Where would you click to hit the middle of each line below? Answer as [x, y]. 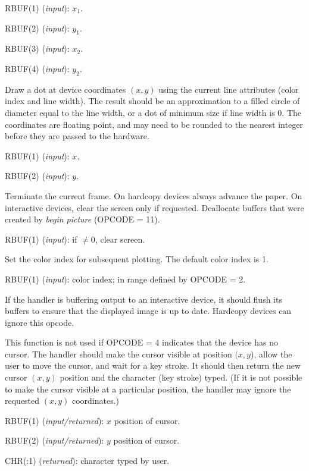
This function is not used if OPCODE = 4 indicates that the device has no [142, 342]
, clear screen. [120, 239]
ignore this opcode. [40, 322]
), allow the [271, 354]
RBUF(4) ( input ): [37, 68]
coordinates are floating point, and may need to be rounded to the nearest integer [154, 124]
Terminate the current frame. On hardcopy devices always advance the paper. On [154, 195]
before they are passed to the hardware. [77, 136]
